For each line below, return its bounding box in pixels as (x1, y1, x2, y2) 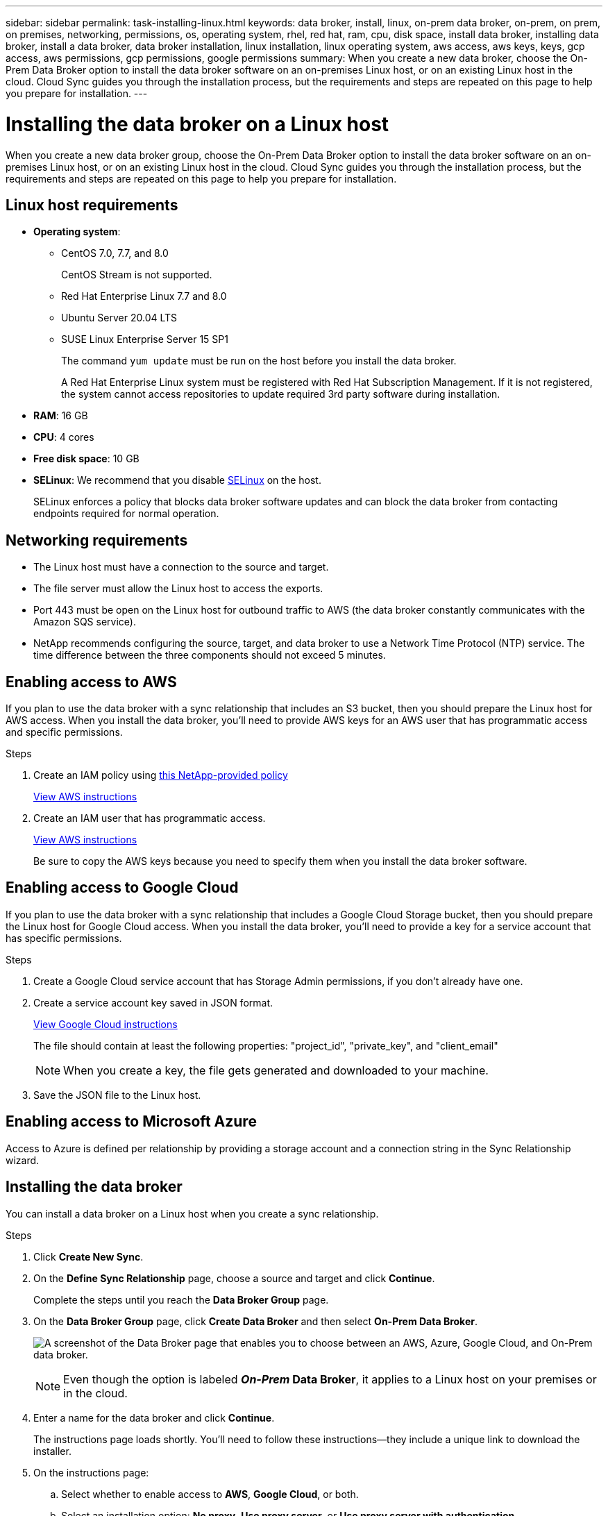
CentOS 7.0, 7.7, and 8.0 (61, 247, 169, 260)
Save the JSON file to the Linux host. (33, 1088, 201, 1101)
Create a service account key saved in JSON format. (33, 996, 273, 1009)
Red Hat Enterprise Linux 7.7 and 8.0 (61, 290, 227, 303)
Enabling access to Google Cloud (6, 879, 239, 897)
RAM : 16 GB (33, 410, 88, 422)
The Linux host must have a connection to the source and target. (33, 561, 329, 573)
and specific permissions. (6, 726, 123, 739)
